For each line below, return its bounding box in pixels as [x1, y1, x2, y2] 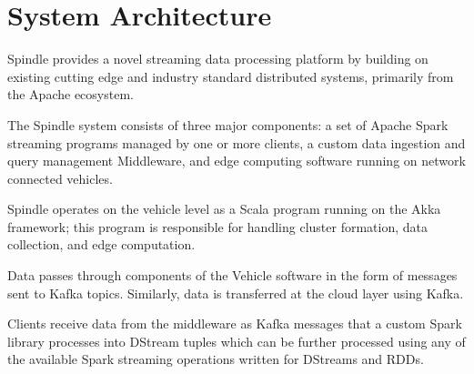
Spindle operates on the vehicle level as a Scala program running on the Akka [7, 199, 441, 218]
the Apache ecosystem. [7, 85, 134, 104]
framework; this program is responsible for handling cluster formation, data [7, 217, 428, 236]
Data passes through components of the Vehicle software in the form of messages [7, 266, 458, 285]
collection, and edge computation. [7, 235, 196, 254]
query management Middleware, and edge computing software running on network [7, 151, 466, 170]
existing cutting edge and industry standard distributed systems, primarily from [7, 66, 454, 86]
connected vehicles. [7, 168, 113, 187]
